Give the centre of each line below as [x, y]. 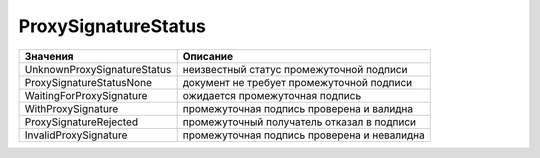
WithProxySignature [71, 108]
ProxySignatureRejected [81, 122]
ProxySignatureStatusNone [88, 82]
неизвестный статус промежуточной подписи [295, 69]
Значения [49, 56]
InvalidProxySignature [76, 135]
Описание [208, 56]
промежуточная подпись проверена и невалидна [303, 135]
